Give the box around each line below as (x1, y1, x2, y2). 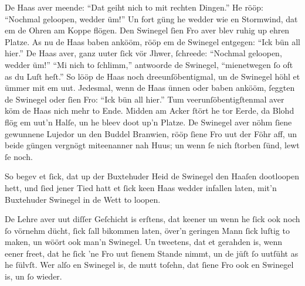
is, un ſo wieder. (5, 270, 62, 282)
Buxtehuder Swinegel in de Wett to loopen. (5, 193, 161, 205)
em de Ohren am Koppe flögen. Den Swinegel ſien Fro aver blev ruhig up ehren (5, 24, 290, 36)
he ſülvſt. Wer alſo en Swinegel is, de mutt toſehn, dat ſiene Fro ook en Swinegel (5, 258, 294, 271)
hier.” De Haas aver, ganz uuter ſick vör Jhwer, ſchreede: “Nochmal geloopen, (5, 47, 282, 59)
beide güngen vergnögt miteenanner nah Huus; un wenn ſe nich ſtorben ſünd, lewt (5, 139, 300, 151)
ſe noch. (5, 150, 33, 162)
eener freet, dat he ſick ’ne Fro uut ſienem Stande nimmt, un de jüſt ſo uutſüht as (5, 247, 299, 259)
